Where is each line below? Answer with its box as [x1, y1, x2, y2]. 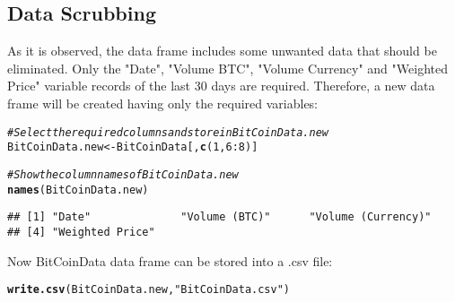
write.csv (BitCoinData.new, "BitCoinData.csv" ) [7, 283, 291, 297]
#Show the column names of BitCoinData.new [7, 168, 239, 181]
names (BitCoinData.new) [7, 183, 149, 196]
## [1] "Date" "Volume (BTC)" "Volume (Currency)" [7, 211, 432, 224]
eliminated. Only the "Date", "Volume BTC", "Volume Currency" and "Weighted [7, 58, 448, 77]
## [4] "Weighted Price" [7, 225, 155, 238]
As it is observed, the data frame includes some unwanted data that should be [7, 41, 437, 60]
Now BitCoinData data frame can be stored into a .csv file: [7, 251, 333, 270]
